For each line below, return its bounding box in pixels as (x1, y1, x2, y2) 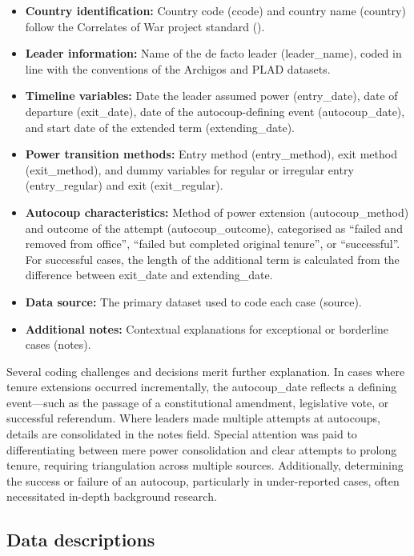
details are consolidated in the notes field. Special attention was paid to (6, 426, 357, 442)
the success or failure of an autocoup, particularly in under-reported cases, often (6, 472, 400, 489)
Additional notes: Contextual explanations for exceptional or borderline (25, 320, 389, 337)
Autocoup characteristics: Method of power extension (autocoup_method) (25, 203, 409, 220)
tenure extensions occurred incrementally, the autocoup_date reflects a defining (6, 378, 397, 395)
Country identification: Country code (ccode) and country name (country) (25, 2, 406, 18)
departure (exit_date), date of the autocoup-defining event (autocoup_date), (25, 102, 405, 119)
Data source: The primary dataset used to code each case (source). (25, 293, 362, 310)
